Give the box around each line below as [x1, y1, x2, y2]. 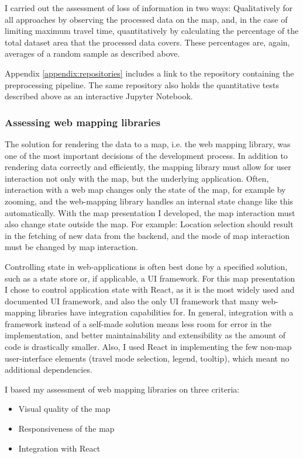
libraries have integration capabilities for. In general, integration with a [38, 306, 294, 318]
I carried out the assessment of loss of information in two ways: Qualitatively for [5, 2, 293, 13]
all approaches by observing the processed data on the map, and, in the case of [5, 13, 288, 25]
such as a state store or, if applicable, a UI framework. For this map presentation [5, 272, 295, 284]
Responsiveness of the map [18, 422, 115, 435]
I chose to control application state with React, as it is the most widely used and [5, 283, 295, 296]
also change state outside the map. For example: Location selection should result [5, 218, 294, 230]
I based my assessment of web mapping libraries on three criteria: [5, 383, 240, 395]
